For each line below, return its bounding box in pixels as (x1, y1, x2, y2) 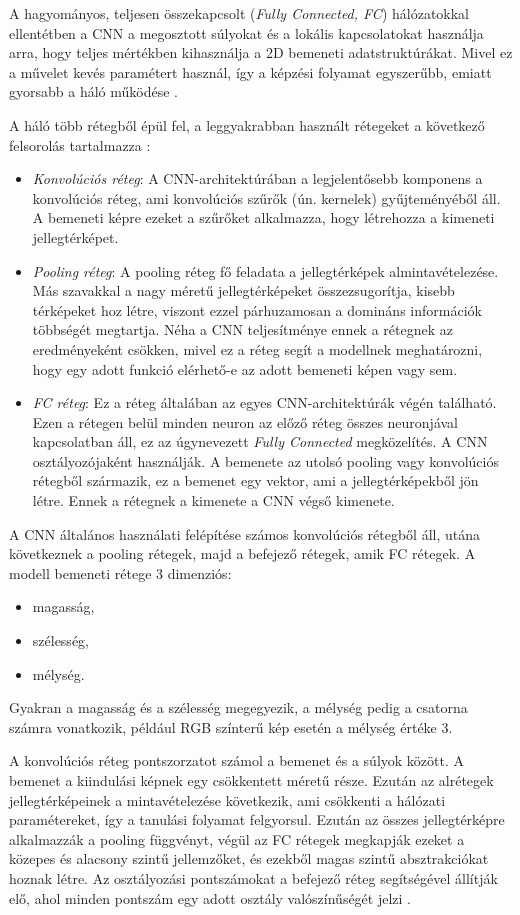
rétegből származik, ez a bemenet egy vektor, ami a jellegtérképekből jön (32, 470, 479, 491)
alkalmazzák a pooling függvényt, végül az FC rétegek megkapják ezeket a (9, 828, 465, 849)
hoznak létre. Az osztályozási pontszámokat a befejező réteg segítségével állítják (9, 867, 498, 888)
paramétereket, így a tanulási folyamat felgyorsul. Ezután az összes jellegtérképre (9, 809, 505, 830)
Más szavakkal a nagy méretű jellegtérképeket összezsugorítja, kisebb (32, 280, 455, 301)
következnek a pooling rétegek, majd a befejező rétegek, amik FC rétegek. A (9, 543, 476, 564)
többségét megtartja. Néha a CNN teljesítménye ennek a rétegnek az (32, 319, 453, 340)
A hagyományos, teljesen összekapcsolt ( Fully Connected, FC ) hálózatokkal (9, 3, 470, 23)
